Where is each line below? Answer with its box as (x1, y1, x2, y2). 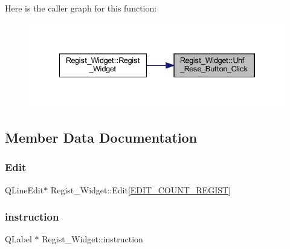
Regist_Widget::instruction (42, 233, 143, 245)
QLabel (5, 233, 32, 245)
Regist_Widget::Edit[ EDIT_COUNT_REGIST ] (50, 183, 231, 196)
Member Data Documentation (5, 128, 198, 146)
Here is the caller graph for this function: (5, 2, 157, 14)
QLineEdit (5, 183, 44, 196)
